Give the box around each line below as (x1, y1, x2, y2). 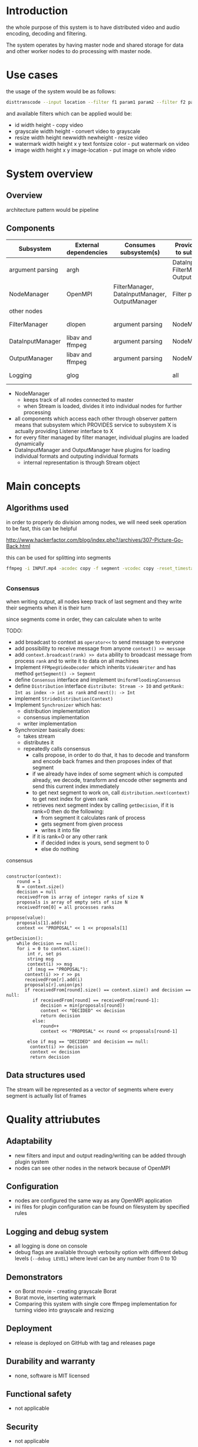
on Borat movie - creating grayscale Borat (14, 1288, 117, 1295)
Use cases (6, 68, 58, 82)
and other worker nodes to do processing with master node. (6, 47, 152, 54)
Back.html (6, 542, 31, 549)
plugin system (14, 1158, 49, 1165)
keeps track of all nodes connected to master (23, 396, 134, 403)
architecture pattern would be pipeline (6, 206, 99, 213)
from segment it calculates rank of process (41, 814, 146, 821)
